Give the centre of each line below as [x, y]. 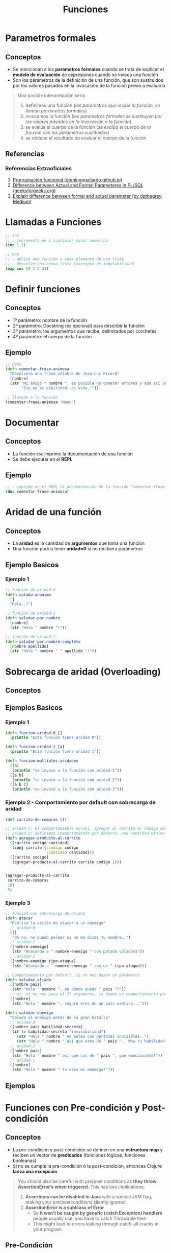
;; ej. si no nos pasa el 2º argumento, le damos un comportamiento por [89, 994]
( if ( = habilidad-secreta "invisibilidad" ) [59, 1032]
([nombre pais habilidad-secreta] [46, 1027]
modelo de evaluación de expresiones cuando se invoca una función [85, 75]
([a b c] [19, 785]
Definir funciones [43, 289]
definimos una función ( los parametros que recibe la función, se [93, 105]
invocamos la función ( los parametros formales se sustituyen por [94, 116]
